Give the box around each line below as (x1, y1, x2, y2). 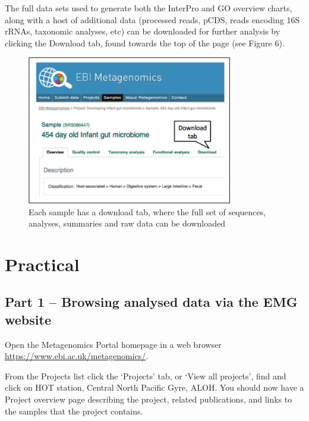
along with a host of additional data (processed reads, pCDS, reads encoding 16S (5, 13, 300, 26)
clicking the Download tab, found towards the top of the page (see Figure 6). (5, 36, 285, 49)
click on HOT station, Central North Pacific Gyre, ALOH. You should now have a (5, 381, 304, 394)
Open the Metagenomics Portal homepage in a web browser (5, 338, 222, 350)
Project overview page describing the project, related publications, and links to (5, 393, 292, 406)
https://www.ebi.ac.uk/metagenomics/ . (5, 350, 149, 362)
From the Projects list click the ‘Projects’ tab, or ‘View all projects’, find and (5, 369, 286, 382)
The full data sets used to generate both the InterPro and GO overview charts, (5, 2, 292, 14)
